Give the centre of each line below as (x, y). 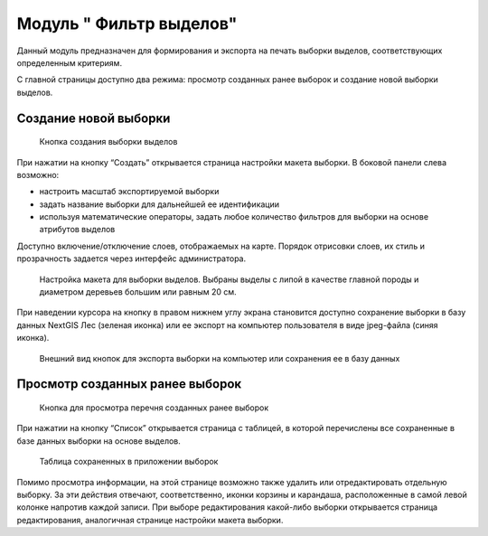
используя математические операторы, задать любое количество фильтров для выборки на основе (234, 217)
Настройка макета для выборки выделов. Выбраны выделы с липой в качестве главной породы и (229, 279)
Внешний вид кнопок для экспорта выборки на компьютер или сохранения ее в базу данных (220, 358)
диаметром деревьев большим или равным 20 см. (138, 292)
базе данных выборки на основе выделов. (99, 441)
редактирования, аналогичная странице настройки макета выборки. (150, 520)
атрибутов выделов (77, 230)
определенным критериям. (69, 62)
